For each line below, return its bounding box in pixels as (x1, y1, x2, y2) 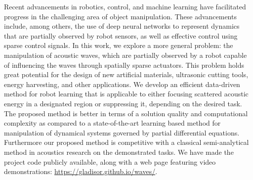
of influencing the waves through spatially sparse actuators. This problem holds (4, 59, 245, 70)
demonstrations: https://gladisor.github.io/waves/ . (4, 166, 158, 177)
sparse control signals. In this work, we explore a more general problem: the (4, 40, 233, 50)
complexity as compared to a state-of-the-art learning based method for (4, 118, 221, 128)
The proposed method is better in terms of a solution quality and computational (4, 108, 248, 118)
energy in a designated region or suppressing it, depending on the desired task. (4, 98, 242, 108)
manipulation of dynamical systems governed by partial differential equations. (4, 127, 240, 137)
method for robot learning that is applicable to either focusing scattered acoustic (4, 89, 249, 99)
